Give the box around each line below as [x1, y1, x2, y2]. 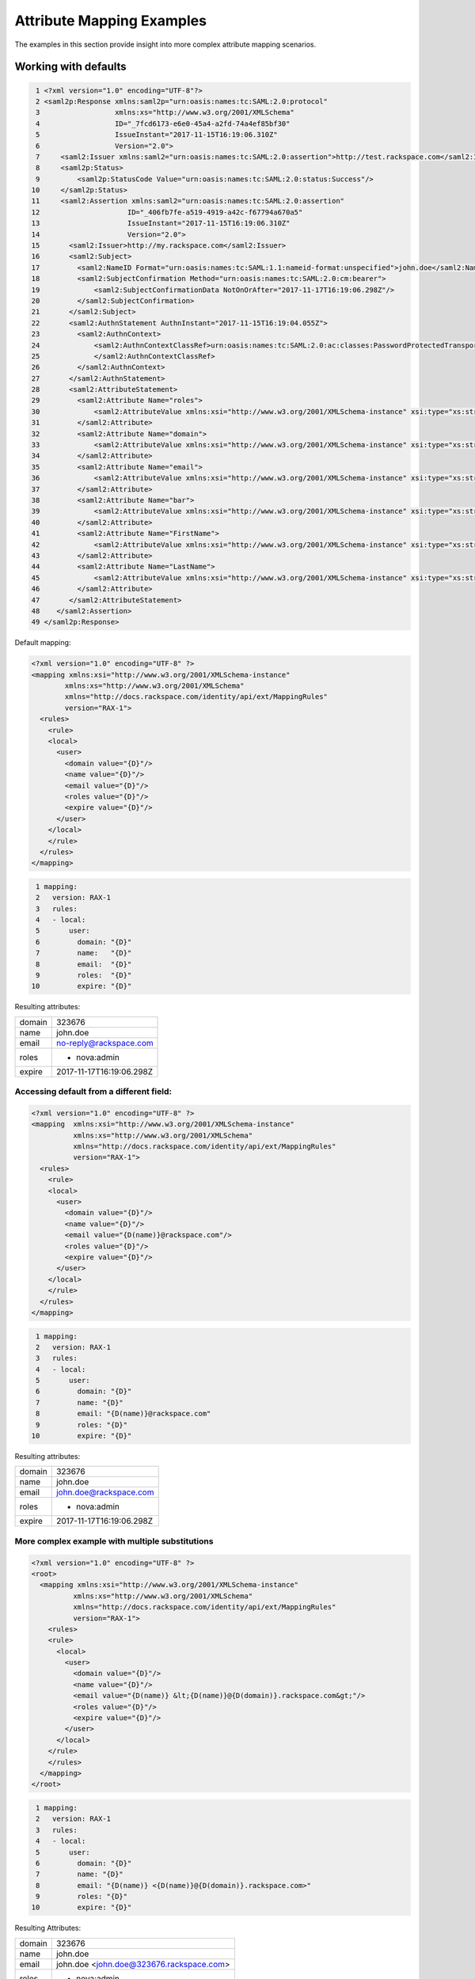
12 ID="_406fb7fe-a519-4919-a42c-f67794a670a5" [31, 207, 303, 217]
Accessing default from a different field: [14, 1086, 173, 1097]
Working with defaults [14, 60, 127, 74]
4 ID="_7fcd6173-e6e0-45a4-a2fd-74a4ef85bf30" [36, 119, 291, 128]
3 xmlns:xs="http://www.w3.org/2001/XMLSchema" [36, 108, 294, 117]
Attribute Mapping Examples [14, 12, 207, 29]
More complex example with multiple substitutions [14, 1536, 214, 1547]
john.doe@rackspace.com [55, 1487, 154, 1498]
